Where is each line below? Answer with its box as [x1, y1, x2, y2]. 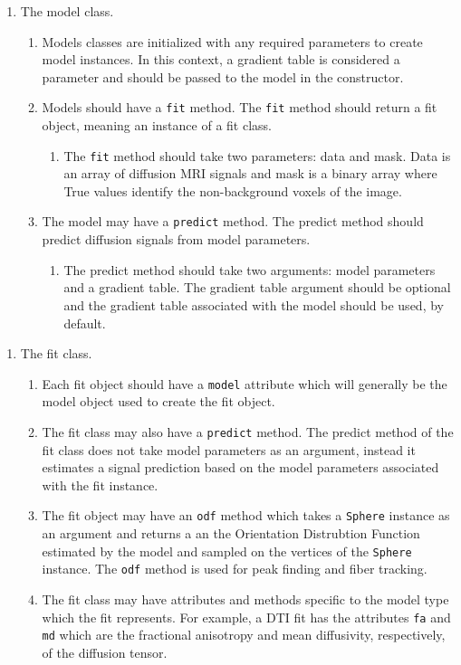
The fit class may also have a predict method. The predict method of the [42, 422, 454, 441]
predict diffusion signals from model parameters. [42, 230, 311, 249]
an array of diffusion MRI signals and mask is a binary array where [63, 164, 437, 183]
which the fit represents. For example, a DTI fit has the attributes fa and [42, 607, 451, 626]
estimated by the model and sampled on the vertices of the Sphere [42, 541, 412, 560]
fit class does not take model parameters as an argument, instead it [42, 440, 416, 459]
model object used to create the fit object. [42, 392, 275, 411]
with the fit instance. [42, 475, 158, 494]
